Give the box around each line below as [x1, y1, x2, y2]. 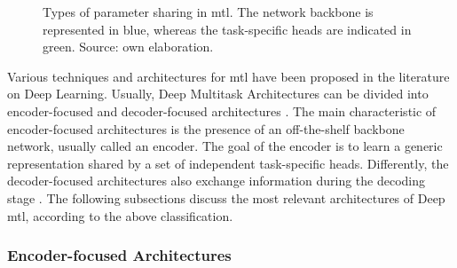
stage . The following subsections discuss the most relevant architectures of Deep [7, 188, 445, 207]
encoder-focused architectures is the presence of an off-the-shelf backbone [7, 119, 405, 138]
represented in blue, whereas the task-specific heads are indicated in [43, 20, 412, 38]
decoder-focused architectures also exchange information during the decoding [7, 171, 426, 190]
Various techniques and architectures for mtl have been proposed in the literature [7, 67, 450, 85]
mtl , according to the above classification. [7, 206, 233, 225]
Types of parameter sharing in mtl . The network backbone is [43, 3, 374, 20]
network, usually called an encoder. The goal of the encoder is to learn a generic [7, 137, 443, 155]
